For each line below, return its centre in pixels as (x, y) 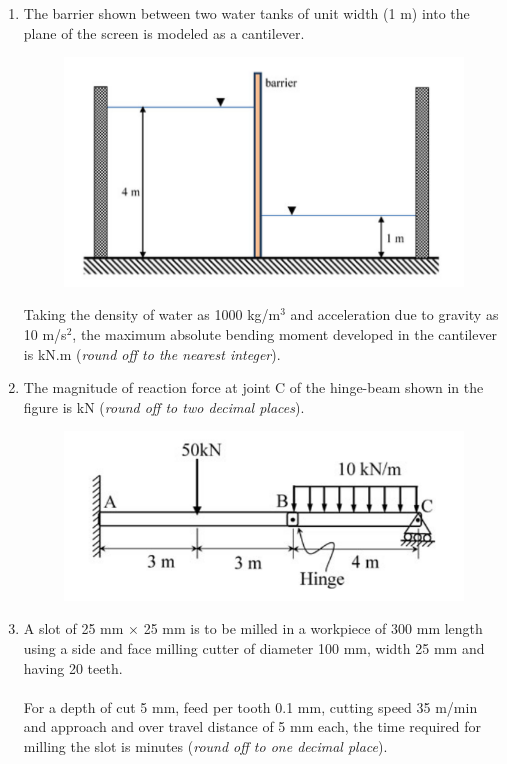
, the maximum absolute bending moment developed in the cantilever (285, 333)
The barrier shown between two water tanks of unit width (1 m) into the (246, 13)
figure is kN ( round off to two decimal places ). (164, 406)
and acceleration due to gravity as (394, 314)
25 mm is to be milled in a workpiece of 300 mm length (313, 628)
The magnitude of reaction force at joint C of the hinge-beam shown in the (253, 387)
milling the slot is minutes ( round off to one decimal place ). (205, 745)
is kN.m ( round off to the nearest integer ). (152, 353)
